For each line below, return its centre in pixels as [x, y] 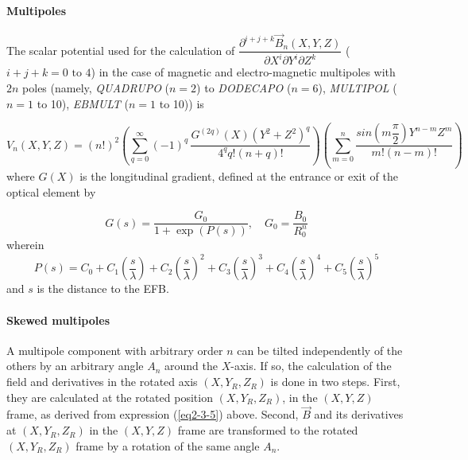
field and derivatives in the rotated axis [102, 382]
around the [191, 366]
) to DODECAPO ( [244, 88]
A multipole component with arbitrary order [115, 350]
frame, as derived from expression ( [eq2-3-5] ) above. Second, [153, 414]
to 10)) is [182, 103]
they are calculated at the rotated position [110, 397]
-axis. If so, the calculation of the [311, 366]
